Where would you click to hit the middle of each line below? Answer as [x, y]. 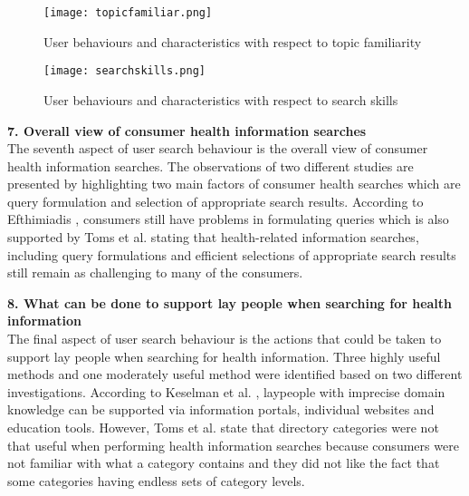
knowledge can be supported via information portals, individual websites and [221, 409]
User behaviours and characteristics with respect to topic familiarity [233, 41]
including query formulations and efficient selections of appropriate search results [232, 254]
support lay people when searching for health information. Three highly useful [224, 356]
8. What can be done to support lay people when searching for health [230, 302]
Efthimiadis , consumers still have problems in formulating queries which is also [228, 219]
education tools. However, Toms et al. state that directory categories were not [223, 427]
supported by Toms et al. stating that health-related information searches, [213, 237]
